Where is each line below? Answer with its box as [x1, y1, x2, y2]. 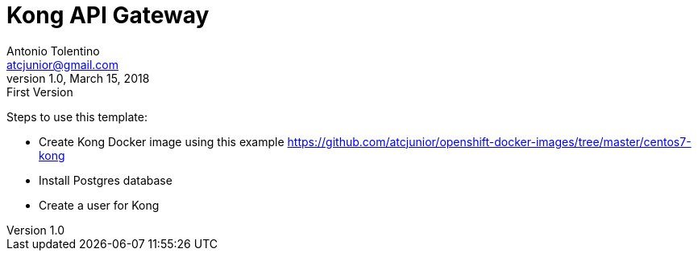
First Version [6, 84, 73, 99]
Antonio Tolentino [6, 43, 100, 58]
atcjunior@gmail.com [6, 57, 119, 71]
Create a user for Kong [39, 198, 160, 212]
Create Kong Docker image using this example [39, 134, 285, 149]
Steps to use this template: [6, 109, 147, 124]
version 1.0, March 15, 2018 [6, 71, 150, 85]
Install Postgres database [39, 173, 172, 187]
